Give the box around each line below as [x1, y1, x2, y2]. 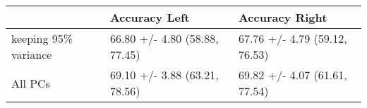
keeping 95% [11, 30, 73, 46]
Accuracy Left [109, 9, 190, 25]
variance [11, 46, 52, 62]
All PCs [11, 74, 50, 91]
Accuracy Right [238, 9, 327, 25]
